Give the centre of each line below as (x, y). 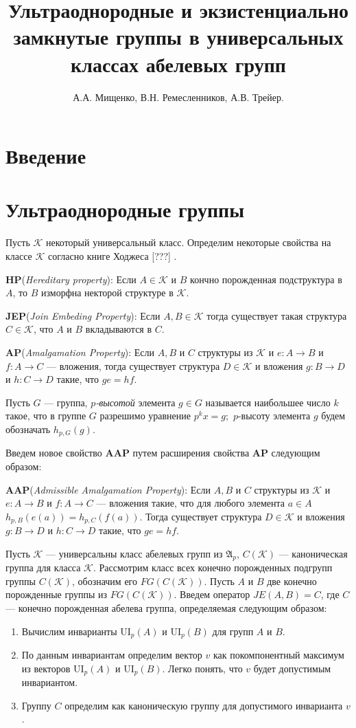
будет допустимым (292, 668)
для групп (233, 631)
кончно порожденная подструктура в (266, 279)
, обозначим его (104, 581)
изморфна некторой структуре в (107, 293)
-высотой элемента (135, 402)
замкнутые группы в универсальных (178, 37)
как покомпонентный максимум (278, 655)
